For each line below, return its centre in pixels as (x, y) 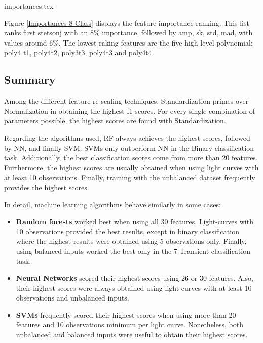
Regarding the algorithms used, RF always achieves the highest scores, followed (127, 137)
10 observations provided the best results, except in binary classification (127, 231)
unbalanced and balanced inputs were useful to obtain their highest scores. (132, 335)
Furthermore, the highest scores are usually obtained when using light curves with (131, 167)
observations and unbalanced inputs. (72, 298)
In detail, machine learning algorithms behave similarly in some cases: (112, 204)
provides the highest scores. (47, 187)
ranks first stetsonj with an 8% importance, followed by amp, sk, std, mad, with (128, 33)
